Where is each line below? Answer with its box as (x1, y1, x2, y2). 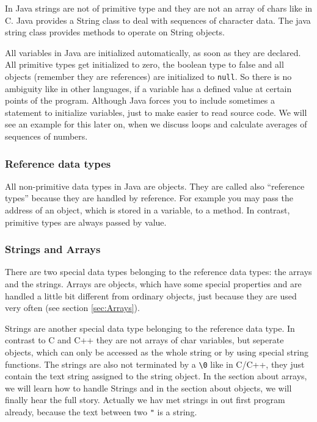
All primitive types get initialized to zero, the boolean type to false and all (5, 58, 284, 71)
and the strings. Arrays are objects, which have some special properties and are (5, 277, 302, 290)
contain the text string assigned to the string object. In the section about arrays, (5, 370, 307, 382)
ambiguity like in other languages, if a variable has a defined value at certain (5, 82, 292, 95)
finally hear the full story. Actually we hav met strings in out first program (5, 393, 285, 406)
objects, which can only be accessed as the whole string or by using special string (5, 345, 308, 358)
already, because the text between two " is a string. (5, 406, 197, 418)
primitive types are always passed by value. (5, 215, 167, 228)
